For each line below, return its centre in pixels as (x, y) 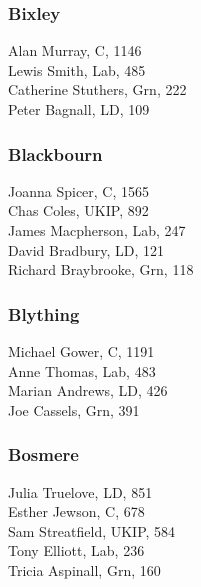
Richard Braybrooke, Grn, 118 (101, 269)
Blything (44, 313)
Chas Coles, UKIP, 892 (78, 210)
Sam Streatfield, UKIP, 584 (92, 530)
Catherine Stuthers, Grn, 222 (97, 89)
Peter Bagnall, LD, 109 (79, 109)
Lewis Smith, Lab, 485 (77, 69)
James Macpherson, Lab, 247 (97, 230)
